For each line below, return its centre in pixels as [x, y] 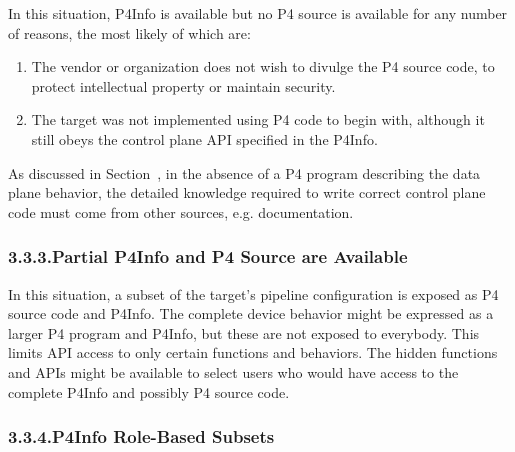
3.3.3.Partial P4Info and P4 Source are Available [208, 256]
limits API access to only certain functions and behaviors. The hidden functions [253, 352]
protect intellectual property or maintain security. [183, 85]
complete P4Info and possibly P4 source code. [149, 391]
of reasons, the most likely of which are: [129, 32]
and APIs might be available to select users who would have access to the [233, 371]
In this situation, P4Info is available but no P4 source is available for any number [258, 13]
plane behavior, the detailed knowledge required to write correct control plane [247, 192]
